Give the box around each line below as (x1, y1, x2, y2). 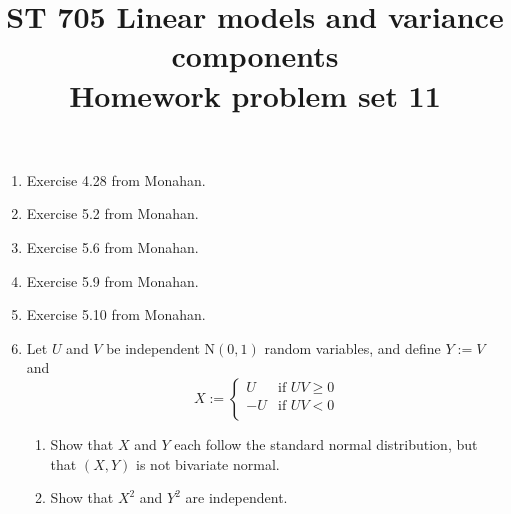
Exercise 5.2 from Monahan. (26, 203, 199, 224)
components (171, 35, 339, 76)
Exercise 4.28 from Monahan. (26, 169, 206, 190)
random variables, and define (264, 337, 441, 358)
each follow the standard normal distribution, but (174, 433, 478, 454)
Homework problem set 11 (69, 74, 441, 115)
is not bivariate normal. (136, 453, 280, 474)
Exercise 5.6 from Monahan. (26, 236, 199, 257)
